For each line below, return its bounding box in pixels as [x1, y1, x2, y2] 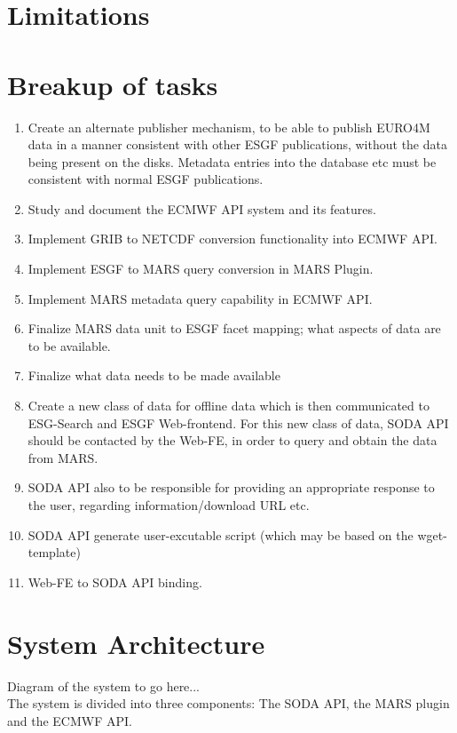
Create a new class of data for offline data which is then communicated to [28, 396, 429, 415]
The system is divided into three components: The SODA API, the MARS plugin [7, 694, 450, 713]
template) [28, 543, 81, 562]
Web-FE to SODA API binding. [28, 572, 202, 591]
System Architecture [7, 625, 265, 661]
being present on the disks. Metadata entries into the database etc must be [28, 152, 437, 171]
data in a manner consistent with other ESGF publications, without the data [28, 135, 447, 154]
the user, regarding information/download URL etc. [28, 496, 310, 514]
